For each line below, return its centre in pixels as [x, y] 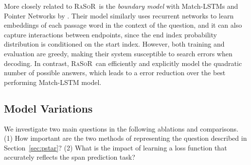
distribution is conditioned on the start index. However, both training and [114, 44]
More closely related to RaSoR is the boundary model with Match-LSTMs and [121, 6]
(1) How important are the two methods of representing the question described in [125, 138]
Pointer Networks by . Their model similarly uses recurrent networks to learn [119, 15]
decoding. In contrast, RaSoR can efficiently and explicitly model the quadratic [123, 63]
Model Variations [48, 108]
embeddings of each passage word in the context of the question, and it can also [123, 25]
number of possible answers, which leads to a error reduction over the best [115, 73]
